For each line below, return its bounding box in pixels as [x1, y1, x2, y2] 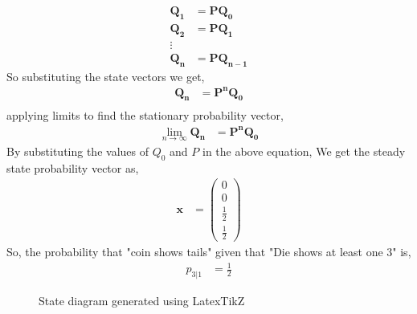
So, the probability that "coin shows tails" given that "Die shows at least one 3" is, [6, 243, 411, 260]
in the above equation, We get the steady [202, 142, 406, 159]
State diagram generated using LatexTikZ [39, 292, 245, 309]
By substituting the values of [6, 142, 149, 159]
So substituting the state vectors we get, [6, 67, 205, 84]
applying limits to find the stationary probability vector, [6, 107, 284, 124]
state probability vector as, [6, 159, 139, 176]
